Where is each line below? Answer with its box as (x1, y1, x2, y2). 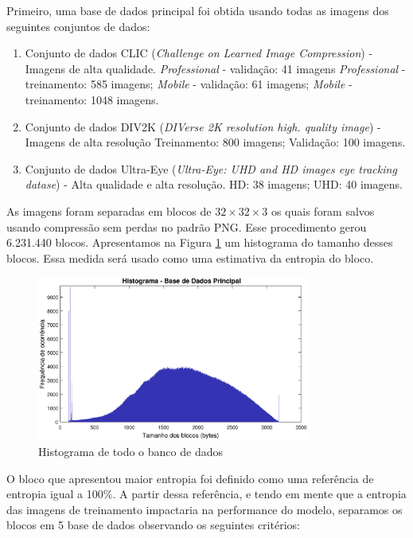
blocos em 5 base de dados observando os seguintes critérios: (6, 517, 300, 533)
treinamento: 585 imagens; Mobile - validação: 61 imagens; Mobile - (25, 76, 353, 92)
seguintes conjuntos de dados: (6, 18, 150, 34)
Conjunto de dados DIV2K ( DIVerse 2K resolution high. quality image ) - (25, 118, 381, 134)
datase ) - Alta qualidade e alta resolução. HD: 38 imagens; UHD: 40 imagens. (25, 176, 403, 193)
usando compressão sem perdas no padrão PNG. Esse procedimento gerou (6, 218, 367, 235)
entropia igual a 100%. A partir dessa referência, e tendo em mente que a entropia (6, 485, 407, 502)
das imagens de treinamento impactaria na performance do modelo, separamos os (6, 501, 403, 517)
